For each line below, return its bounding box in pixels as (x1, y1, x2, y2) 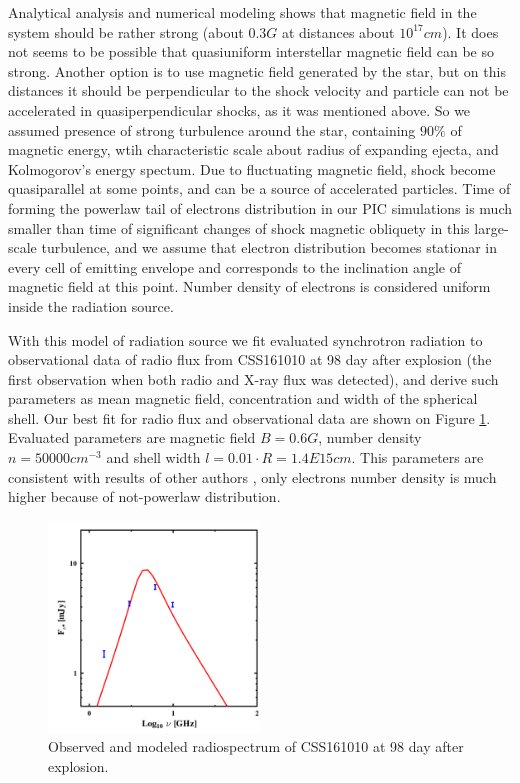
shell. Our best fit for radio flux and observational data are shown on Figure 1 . (8, 407, 491, 428)
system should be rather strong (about (8, 21, 244, 42)
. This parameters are (351, 447, 484, 468)
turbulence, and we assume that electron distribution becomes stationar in (41, 237, 498, 258)
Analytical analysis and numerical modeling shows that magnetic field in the (8, 2, 477, 22)
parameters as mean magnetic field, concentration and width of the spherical (8, 388, 478, 409)
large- (474, 217, 509, 238)
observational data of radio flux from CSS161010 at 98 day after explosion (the (8, 349, 492, 370)
